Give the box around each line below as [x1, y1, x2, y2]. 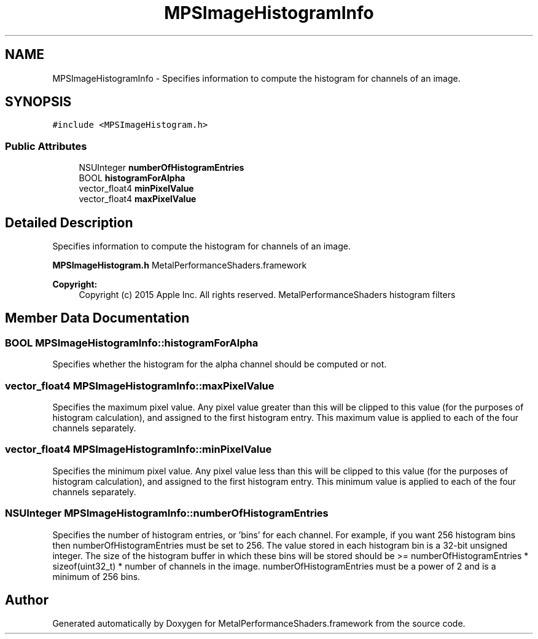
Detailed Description [5, 214, 133, 230]
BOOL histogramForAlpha [79, 173, 185, 184]
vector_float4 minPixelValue [79, 183, 194, 194]
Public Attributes [5, 139, 87, 152]
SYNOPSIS [5, 94, 72, 110]
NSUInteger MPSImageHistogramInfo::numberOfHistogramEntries [5, 507, 329, 520]
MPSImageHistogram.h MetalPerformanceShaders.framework [52, 260, 307, 271]
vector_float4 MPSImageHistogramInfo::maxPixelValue [5, 379, 275, 392]
